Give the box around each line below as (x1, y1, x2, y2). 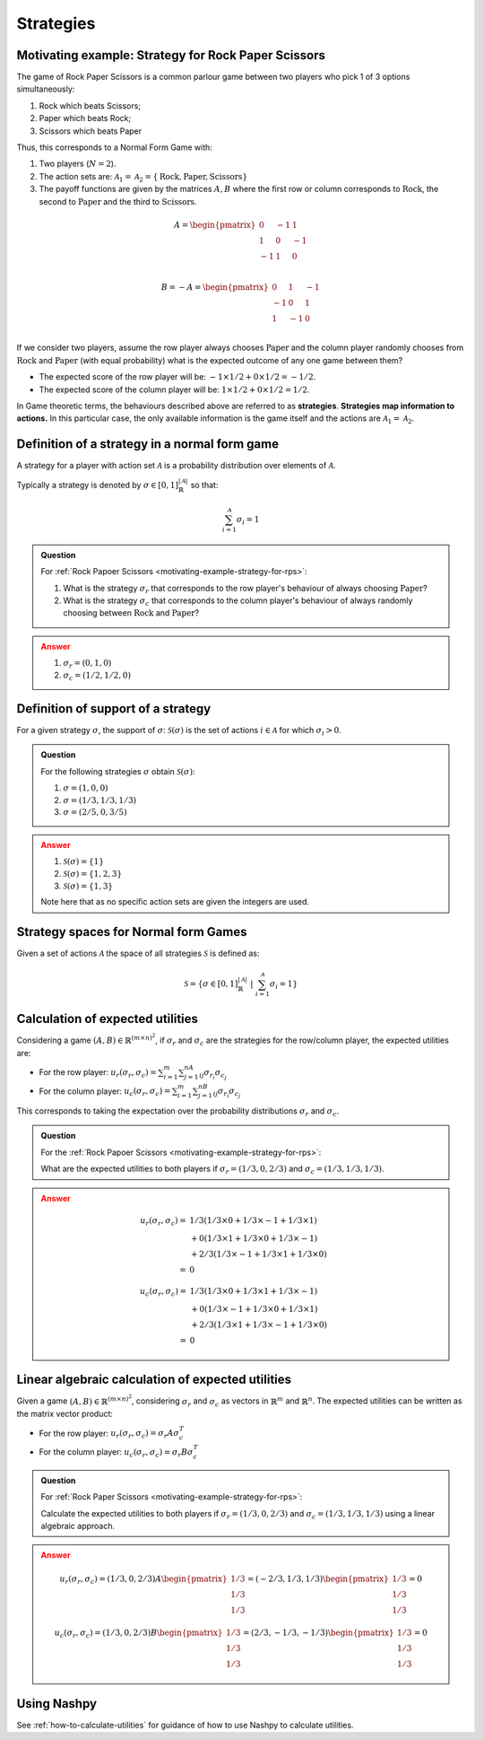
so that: (190, 479, 219, 490)
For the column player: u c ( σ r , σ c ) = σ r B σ (39, 1447, 194, 1459)
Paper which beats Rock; (39, 113, 132, 124)
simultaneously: (16, 83, 75, 94)
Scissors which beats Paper (39, 126, 143, 136)
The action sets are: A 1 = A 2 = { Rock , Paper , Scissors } (39, 171, 248, 184)
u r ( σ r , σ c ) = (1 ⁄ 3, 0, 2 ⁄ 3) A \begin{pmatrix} (59, 1573, 228, 1586)
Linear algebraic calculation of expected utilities (16, 1372, 291, 1387)
